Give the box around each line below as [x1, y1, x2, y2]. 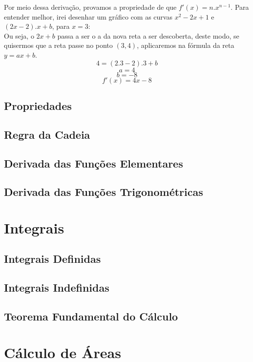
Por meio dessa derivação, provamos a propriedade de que [4, 2, 177, 12]
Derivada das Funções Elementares [4, 155, 183, 170]
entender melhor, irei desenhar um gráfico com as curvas [4, 11, 172, 21]
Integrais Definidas [4, 251, 101, 266]
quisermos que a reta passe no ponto [4, 40, 113, 50]
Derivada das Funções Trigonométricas [4, 184, 203, 199]
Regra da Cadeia [4, 127, 90, 142]
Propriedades [4, 98, 72, 113]
